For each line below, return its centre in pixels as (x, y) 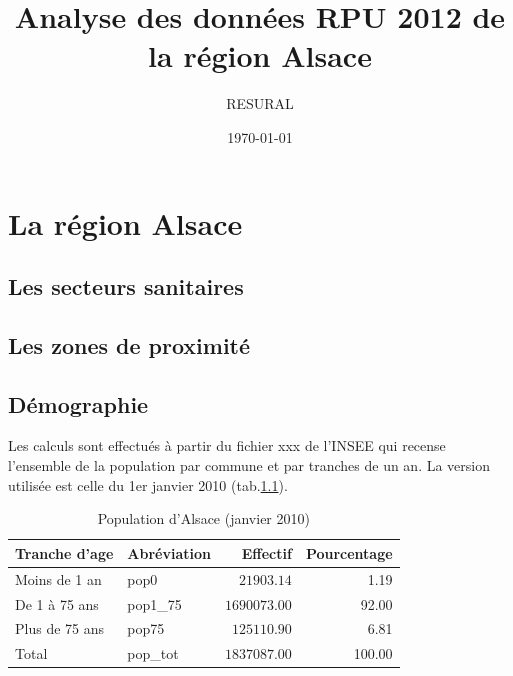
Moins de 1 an (58, 578)
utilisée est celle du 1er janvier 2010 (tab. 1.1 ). (148, 484)
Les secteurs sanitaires (126, 286)
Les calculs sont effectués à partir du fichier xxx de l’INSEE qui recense (227, 445)
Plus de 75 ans (60, 628)
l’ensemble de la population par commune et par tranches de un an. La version (249, 465)
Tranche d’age (64, 552)
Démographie (78, 403)
